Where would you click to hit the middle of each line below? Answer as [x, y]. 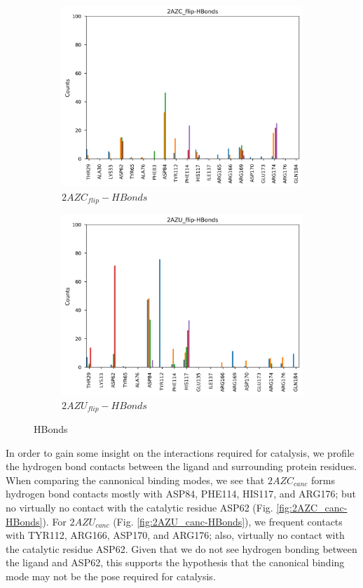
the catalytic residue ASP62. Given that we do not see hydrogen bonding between [181, 548]
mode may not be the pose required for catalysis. [111, 576]
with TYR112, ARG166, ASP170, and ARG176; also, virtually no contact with [175, 535]
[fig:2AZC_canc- [312, 508]
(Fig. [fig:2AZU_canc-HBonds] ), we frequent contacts [228, 521]
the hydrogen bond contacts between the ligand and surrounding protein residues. [181, 466]
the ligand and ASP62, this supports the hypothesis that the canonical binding [175, 562]
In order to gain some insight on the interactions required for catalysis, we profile [180, 452]
